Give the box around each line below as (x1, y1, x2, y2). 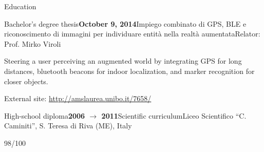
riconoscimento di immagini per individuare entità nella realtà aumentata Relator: (4, 28, 260, 39)
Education (4, 1, 36, 11)
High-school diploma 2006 (4, 110, 85, 121)
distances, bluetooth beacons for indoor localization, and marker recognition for (4, 65, 255, 76)
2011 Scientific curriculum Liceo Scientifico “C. (101, 110, 247, 121)
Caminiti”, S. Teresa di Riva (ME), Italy (4, 120, 132, 131)
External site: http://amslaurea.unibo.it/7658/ (4, 93, 152, 104)
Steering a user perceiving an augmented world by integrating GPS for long (4, 55, 242, 66)
